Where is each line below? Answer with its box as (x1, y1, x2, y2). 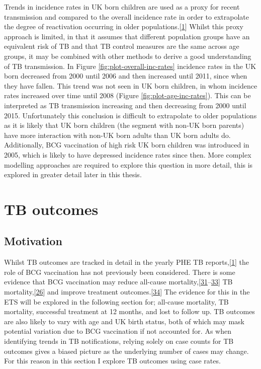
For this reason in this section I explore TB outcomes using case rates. (4, 355, 221, 366)
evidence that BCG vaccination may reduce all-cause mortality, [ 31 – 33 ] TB (4, 276, 233, 287)
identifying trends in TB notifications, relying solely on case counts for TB (4, 336, 234, 346)
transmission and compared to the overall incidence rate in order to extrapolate (4, 11, 249, 22)
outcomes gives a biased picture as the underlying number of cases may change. (4, 345, 249, 356)
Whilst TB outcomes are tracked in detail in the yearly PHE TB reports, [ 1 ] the (4, 257, 249, 267)
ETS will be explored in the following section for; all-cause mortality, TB (4, 296, 229, 307)
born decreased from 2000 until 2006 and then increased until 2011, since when (4, 70, 247, 81)
